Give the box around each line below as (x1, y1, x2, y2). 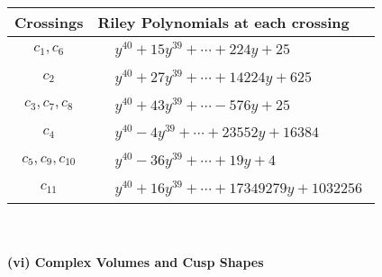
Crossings (14, 12, 84, 32)
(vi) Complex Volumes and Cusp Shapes (7, 253, 264, 272)
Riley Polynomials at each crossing (97, 12, 350, 32)
